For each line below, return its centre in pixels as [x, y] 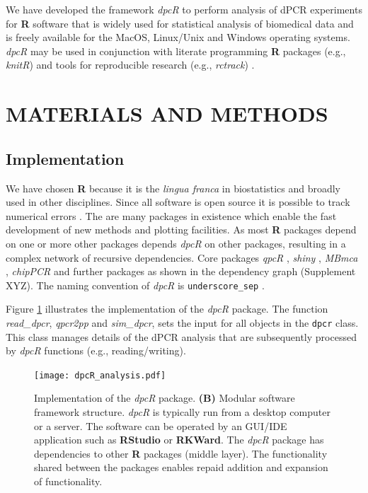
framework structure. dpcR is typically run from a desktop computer [182, 412]
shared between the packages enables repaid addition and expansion [181, 467]
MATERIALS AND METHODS [167, 114]
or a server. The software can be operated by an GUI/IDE [161, 425]
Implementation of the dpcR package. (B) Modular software [165, 398]
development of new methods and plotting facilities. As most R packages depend [181, 230]
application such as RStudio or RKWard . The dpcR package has [179, 440]
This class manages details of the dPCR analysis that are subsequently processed [181, 336]
